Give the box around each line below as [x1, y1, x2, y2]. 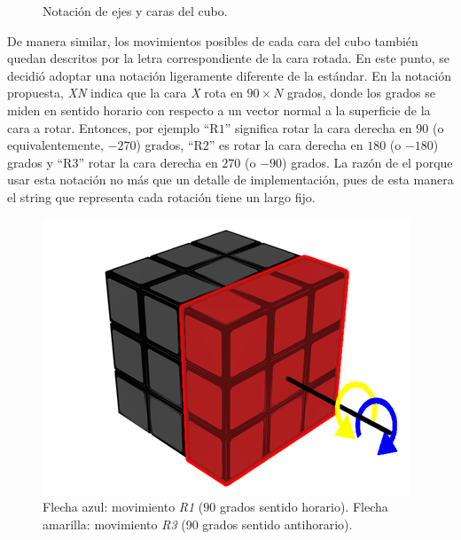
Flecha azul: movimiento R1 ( [43, 497, 204, 516]
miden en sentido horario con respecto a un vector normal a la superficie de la [7, 100, 431, 119]
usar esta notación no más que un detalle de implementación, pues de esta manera [7, 170, 454, 189]
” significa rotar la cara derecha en [224, 118, 412, 137]
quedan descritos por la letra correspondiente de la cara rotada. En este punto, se [7, 49, 450, 67]
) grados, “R [136, 136, 203, 154]
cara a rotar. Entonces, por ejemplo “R [7, 118, 219, 137]
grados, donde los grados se [287, 83, 435, 102]
